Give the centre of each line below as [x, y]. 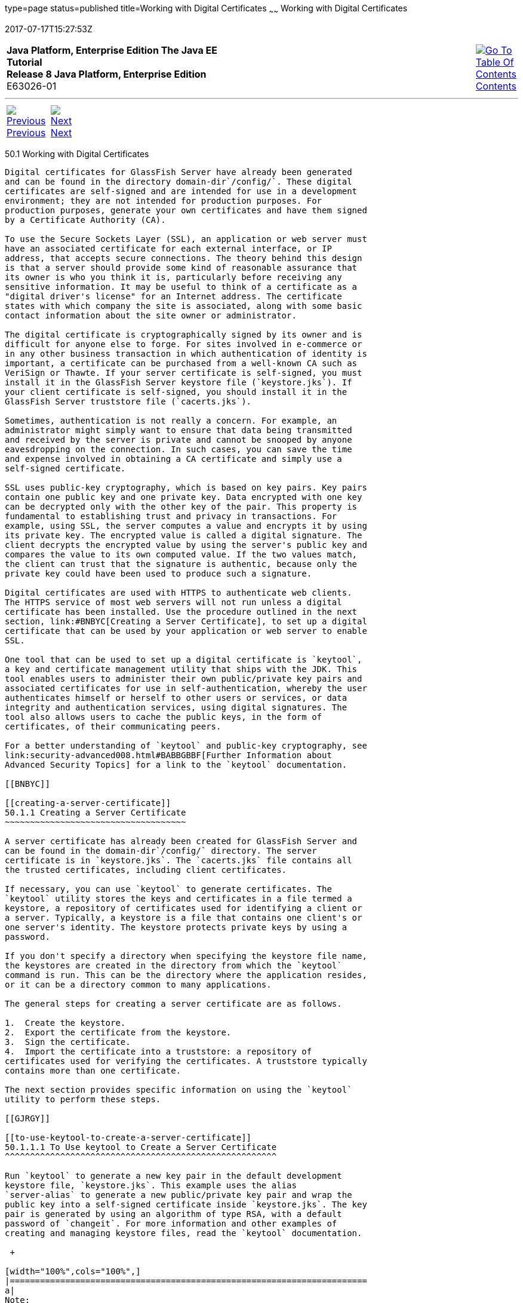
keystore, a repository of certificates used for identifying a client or [184, 908]
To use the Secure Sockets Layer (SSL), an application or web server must [186, 239]
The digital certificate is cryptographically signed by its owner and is [184, 334]
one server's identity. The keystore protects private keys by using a [176, 927]
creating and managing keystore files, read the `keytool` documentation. [184, 1233]
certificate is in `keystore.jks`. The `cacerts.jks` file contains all [179, 860]
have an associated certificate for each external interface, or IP [168, 248]
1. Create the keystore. [65, 1023]
